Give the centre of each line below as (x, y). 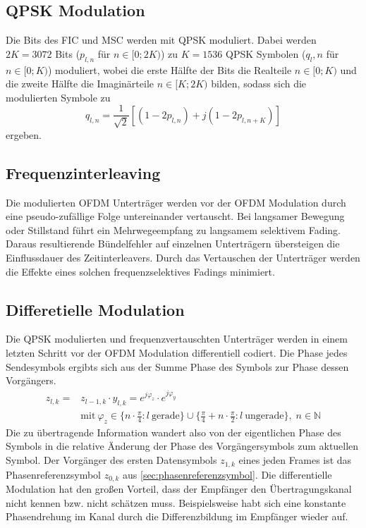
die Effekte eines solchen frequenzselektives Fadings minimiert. (140, 271)
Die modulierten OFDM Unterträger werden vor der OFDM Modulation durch (176, 202)
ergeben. (24, 134)
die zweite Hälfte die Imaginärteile (80, 84)
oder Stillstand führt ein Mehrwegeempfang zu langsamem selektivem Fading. (173, 229)
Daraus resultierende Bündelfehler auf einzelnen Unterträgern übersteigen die (173, 244)
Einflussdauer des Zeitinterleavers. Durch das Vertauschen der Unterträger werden (183, 257)
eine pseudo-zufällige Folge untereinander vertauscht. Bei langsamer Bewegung (175, 216)
